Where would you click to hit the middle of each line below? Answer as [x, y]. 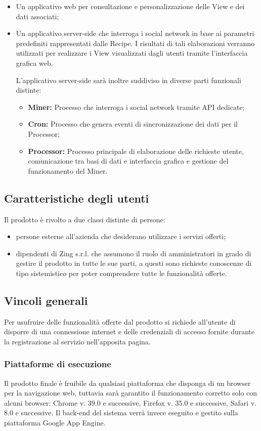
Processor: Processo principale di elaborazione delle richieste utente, [136, 151]
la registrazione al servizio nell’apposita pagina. [77, 341]
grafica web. [34, 63]
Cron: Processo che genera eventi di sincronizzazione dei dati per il [133, 124]
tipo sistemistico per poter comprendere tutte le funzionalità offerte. [121, 273]
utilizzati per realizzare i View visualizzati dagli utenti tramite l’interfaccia [132, 53]
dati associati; [37, 16]
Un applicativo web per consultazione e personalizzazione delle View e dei [130, 6]
